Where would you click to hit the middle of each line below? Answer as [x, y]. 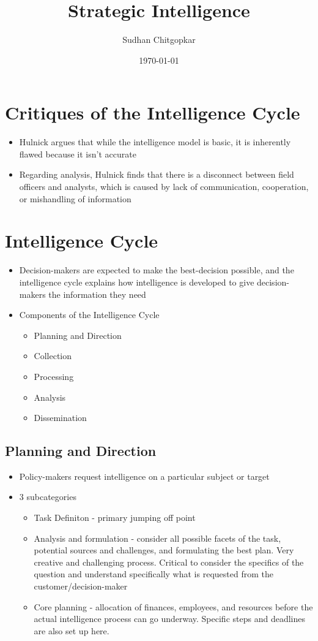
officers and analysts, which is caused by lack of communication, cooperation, [164, 187]
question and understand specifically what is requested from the [153, 574]
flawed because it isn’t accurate [78, 154]
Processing [54, 376]
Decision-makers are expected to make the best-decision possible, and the [157, 270]
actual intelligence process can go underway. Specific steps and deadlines [169, 619]
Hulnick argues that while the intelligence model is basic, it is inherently [155, 142]
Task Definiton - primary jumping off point [115, 518]
